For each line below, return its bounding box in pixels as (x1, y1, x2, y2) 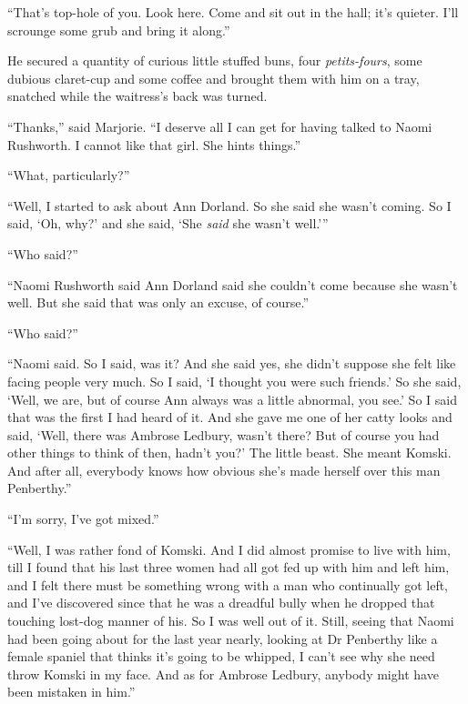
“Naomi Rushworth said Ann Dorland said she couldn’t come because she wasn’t (7, 275, 458, 294)
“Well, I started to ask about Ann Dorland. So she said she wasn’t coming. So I (7, 196, 452, 215)
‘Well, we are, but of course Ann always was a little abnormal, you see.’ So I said (7, 389, 457, 408)
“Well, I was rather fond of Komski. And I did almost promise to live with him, (7, 539, 451, 558)
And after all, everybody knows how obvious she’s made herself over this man (7, 460, 441, 479)
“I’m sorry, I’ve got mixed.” (7, 509, 159, 528)
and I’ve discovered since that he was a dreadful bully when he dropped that (7, 593, 435, 612)
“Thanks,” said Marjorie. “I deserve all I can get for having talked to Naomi (7, 116, 432, 136)
